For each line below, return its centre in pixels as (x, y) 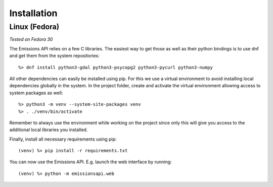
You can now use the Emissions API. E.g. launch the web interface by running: (90, 162)
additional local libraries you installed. (49, 130)
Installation (33, 13)
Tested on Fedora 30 (31, 39)
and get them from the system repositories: (54, 56)
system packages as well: (36, 93)
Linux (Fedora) (34, 27)
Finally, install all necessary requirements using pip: (63, 139)
